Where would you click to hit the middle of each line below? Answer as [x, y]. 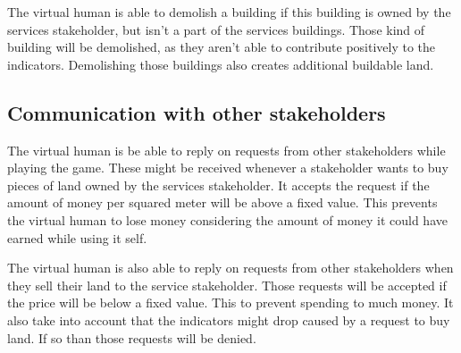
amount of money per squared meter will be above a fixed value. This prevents [222, 202]
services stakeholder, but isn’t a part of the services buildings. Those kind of [216, 29]
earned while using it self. [77, 237]
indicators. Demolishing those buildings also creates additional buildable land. [221, 64]
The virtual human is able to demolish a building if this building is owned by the [229, 12]
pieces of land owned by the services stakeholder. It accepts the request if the [218, 185]
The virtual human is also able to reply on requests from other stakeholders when [230, 268]
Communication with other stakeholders [197, 112]
